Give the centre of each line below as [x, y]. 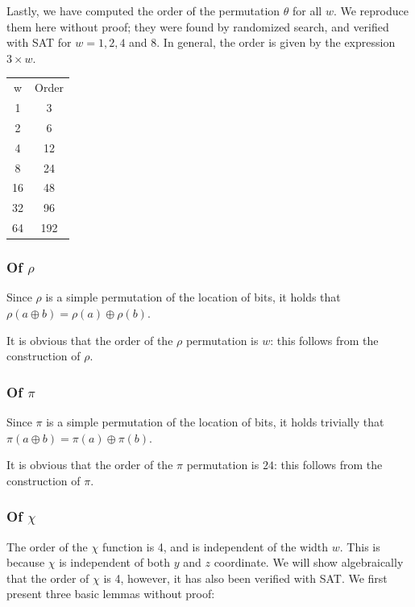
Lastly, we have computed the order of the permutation [143, 10]
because [26, 562]
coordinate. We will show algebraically [309, 562]
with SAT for [39, 42]
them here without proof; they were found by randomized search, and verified [198, 26]
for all [307, 10]
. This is [360, 546]
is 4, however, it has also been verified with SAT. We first [245, 578]
